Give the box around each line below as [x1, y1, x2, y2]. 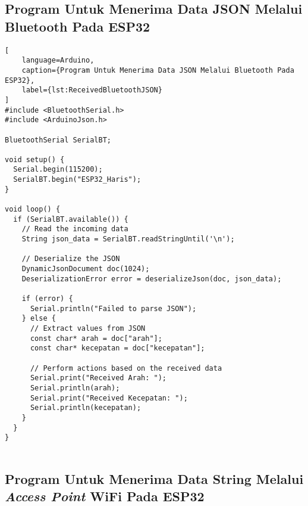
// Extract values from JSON [30, 324, 146, 333]
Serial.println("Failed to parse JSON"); [30, 304, 197, 313]
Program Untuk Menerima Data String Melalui [5, 469, 304, 488]
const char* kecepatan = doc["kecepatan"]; [30, 344, 205, 353]
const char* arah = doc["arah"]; [30, 334, 162, 343]
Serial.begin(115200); [13, 165, 103, 174]
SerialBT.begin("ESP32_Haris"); [13, 175, 142, 184]
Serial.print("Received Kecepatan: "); [30, 393, 188, 402]
